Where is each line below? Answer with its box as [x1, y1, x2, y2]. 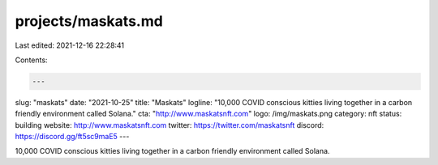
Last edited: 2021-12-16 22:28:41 [15, 40, 125, 50]
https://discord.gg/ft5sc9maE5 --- [15, 132, 130, 142]
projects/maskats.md [15, 12, 164, 30]
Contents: [15, 55, 48, 65]
